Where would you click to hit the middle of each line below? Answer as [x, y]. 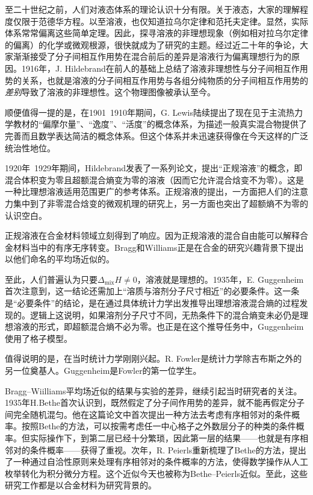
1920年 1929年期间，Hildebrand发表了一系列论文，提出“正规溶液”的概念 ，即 [154, 168]
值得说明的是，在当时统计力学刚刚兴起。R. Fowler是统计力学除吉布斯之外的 [153, 358]
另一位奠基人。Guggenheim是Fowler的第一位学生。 [103, 370]
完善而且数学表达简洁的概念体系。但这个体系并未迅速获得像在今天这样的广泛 [156, 135]
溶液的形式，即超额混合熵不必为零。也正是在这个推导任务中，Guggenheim [158, 326]
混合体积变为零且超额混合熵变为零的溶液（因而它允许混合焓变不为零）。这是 [154, 179]
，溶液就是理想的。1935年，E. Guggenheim [220, 279]
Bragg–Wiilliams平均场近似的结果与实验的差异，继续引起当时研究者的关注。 [153, 390]
